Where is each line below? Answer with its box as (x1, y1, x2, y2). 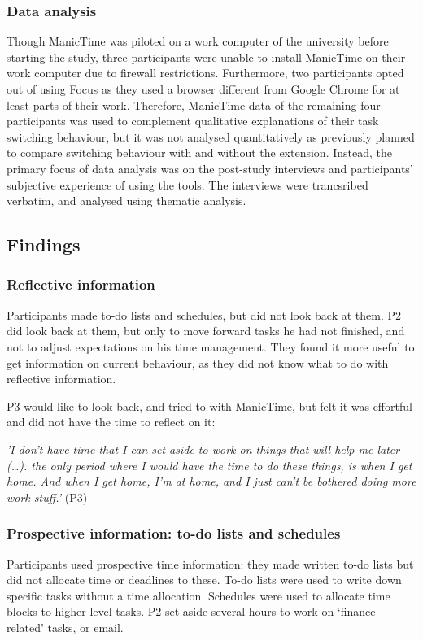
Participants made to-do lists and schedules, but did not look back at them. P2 (7, 306, 401, 323)
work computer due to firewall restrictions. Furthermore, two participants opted (7, 64, 404, 81)
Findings (7, 232, 81, 257)
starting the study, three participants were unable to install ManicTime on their (7, 48, 406, 65)
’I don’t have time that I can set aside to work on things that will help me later (7, 440, 400, 457)
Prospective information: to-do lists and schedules (7, 523, 341, 543)
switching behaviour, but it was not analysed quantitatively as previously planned (7, 128, 415, 145)
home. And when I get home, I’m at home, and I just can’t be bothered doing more (7, 473, 416, 490)
